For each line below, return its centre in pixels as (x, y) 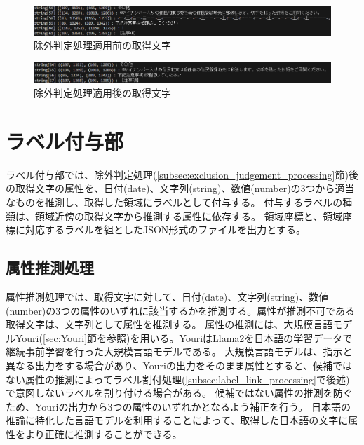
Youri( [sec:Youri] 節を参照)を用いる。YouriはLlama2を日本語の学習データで (184, 337)
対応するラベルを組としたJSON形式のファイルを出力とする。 (165, 230)
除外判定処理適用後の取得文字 (102, 93)
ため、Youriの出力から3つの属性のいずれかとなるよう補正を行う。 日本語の (178, 406)
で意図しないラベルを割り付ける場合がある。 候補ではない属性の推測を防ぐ (179, 393)
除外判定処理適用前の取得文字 (102, 45)
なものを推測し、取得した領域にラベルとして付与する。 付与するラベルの (174, 202)
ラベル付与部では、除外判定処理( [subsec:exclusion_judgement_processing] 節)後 (182, 174)
